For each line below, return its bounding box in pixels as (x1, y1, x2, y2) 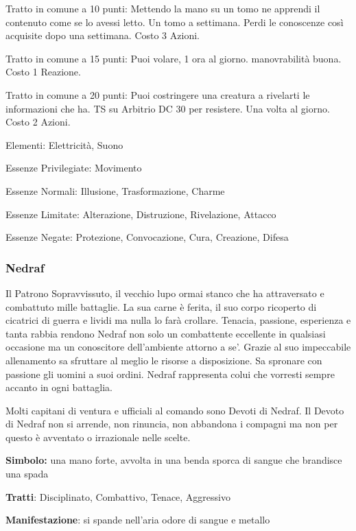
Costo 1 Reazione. (5, 64, 81, 79)
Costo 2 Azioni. (5, 115, 71, 129)
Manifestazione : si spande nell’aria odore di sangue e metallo (5, 512, 270, 527)
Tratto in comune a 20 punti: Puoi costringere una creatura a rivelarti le (5, 87, 310, 102)
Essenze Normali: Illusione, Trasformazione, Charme (5, 183, 225, 198)
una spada (5, 467, 49, 481)
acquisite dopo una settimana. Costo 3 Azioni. (5, 28, 200, 43)
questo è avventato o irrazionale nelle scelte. (5, 429, 191, 444)
